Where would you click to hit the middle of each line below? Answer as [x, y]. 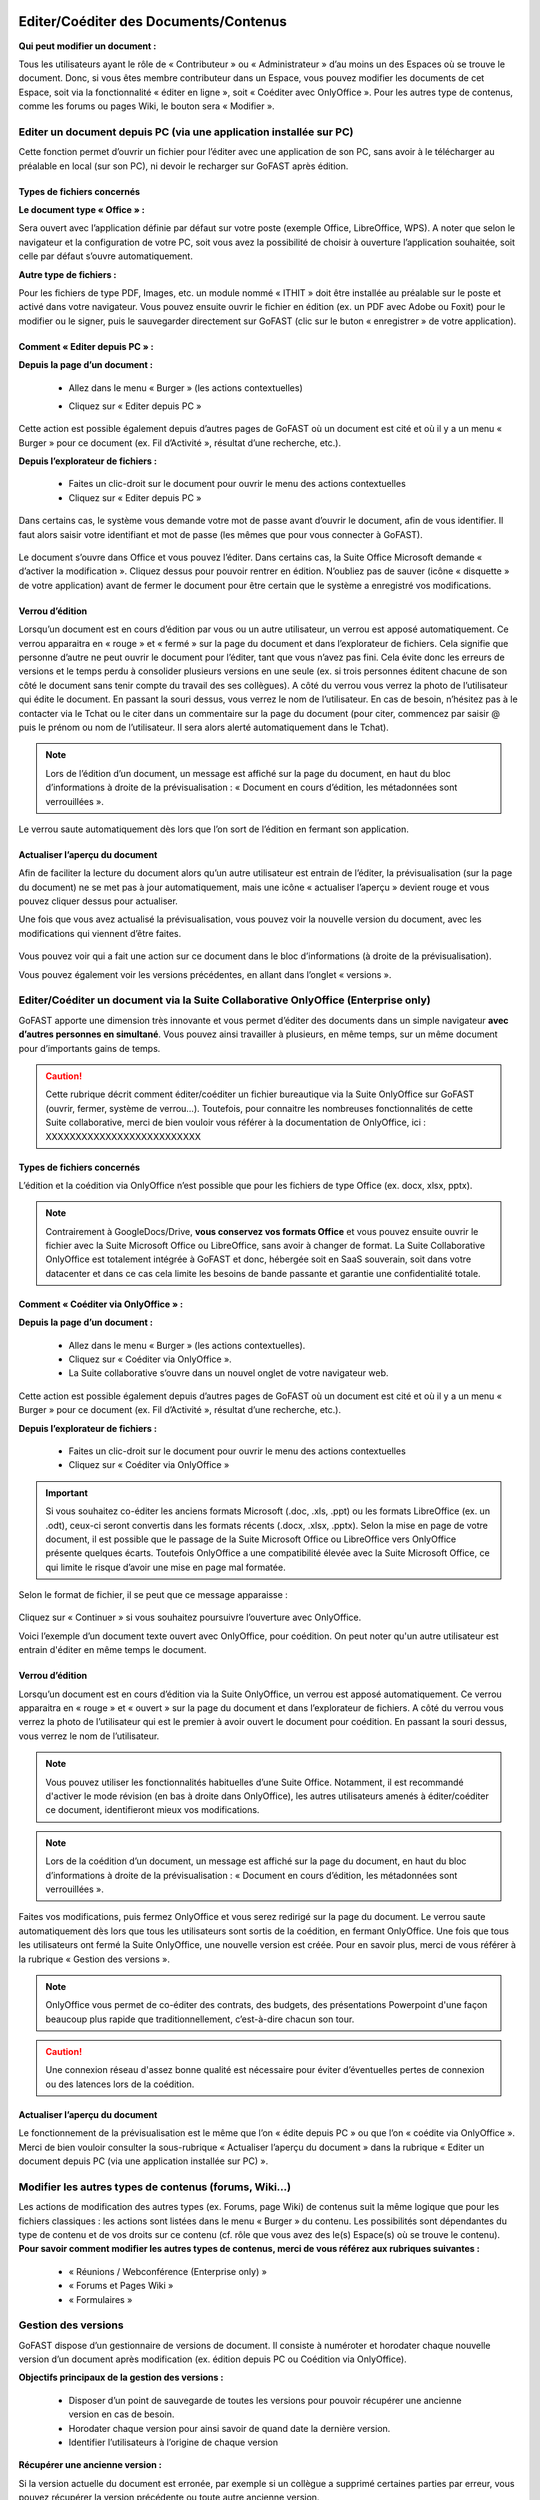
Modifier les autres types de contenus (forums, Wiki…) [155, 2187]
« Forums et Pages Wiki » [121, 2286]
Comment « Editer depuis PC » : [86, 346]
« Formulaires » [100, 2299]
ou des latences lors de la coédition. [120, 2084]
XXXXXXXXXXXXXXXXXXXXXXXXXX [123, 1136]
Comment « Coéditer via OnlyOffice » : [101, 1304]
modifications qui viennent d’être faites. [100, 933]
